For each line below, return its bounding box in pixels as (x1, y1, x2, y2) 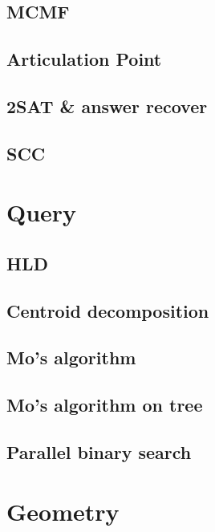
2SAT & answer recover (6, 93, 208, 118)
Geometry (6, 494, 120, 527)
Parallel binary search (6, 440, 192, 465)
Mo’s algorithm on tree (6, 392, 203, 417)
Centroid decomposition (6, 298, 209, 323)
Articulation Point (6, 47, 162, 71)
